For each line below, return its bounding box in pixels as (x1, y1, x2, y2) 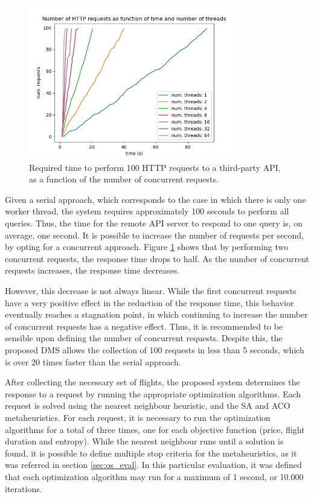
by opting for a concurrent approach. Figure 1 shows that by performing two (5, 240, 289, 253)
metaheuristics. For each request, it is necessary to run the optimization (5, 411, 271, 423)
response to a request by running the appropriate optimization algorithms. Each (5, 387, 301, 400)
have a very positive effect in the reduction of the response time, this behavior (5, 296, 294, 309)
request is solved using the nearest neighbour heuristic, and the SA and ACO (5, 399, 290, 412)
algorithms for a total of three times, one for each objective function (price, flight (5, 423, 305, 435)
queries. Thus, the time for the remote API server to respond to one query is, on (5, 217, 303, 229)
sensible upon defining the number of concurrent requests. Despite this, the (5, 332, 283, 344)
